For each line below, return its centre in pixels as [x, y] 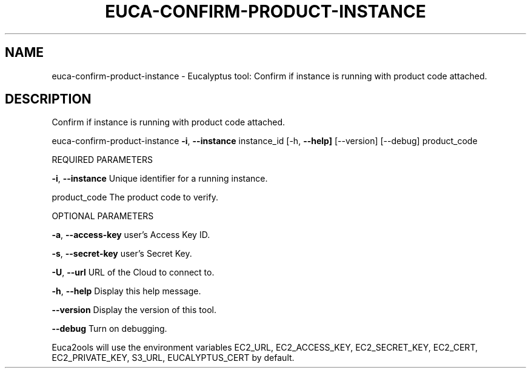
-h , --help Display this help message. [126, 291]
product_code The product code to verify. [135, 197]
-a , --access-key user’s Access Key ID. [131, 235]
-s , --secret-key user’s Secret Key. [122, 254]
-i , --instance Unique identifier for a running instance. [160, 179]
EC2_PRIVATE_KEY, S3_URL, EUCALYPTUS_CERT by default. [173, 358]
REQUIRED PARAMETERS [102, 160]
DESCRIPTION [48, 99]
